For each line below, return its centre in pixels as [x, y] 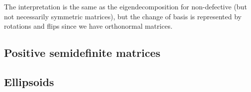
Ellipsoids [29, 81]
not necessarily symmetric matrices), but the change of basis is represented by [123, 16]
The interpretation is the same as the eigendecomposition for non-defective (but [125, 6]
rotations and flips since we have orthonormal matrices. [88, 26]
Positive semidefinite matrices [82, 53]
